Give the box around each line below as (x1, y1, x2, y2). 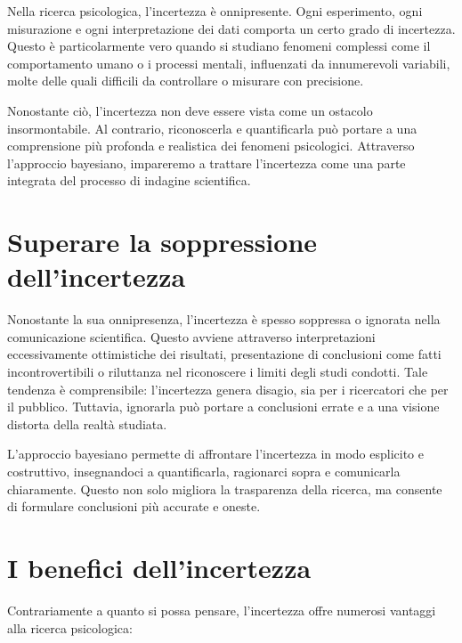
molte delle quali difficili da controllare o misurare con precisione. (7, 71, 364, 90)
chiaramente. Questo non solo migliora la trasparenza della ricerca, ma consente (7, 479, 442, 498)
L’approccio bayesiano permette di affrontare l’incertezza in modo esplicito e (7, 444, 424, 463)
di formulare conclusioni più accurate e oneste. (7, 497, 261, 516)
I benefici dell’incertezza (7, 549, 312, 585)
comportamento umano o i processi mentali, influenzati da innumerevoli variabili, (7, 53, 450, 72)
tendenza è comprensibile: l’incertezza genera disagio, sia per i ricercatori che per (7, 379, 449, 398)
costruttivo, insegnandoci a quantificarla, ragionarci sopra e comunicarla (7, 462, 401, 480)
